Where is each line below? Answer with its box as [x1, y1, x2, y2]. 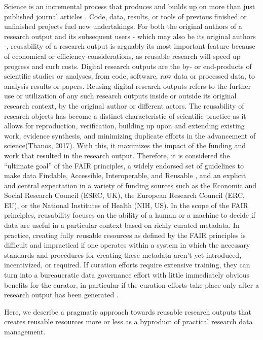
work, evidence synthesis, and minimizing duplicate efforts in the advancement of [4, 130, 256, 141]
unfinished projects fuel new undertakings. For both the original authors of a [4, 21, 242, 31]
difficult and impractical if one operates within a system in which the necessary [4, 240, 250, 250]
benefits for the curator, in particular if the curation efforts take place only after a [4, 279, 259, 290]
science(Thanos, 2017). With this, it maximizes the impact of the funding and [4, 140, 246, 151]
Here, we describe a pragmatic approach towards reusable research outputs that [4, 306, 251, 317]
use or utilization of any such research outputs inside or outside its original [4, 90, 237, 101]
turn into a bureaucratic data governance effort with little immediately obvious [4, 269, 250, 280]
